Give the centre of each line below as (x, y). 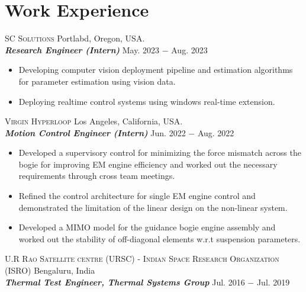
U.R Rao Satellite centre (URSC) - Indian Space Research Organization (142, 259)
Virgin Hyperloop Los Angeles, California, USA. (94, 121)
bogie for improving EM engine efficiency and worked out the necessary (148, 164)
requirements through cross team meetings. (97, 176)
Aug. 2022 (216, 132)
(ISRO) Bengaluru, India (50, 270)
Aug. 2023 (189, 49)
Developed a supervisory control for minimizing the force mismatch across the (160, 153)
